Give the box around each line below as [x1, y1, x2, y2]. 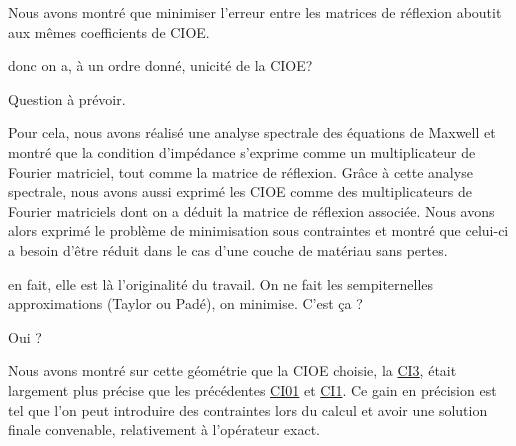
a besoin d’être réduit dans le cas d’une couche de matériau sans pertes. [8, 239, 448, 260]
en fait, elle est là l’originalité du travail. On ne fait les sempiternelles [8, 273, 434, 294]
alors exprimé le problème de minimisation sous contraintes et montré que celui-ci [8, 220, 509, 241]
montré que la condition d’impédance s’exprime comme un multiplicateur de [8, 141, 476, 162]
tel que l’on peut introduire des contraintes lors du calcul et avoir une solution [8, 399, 488, 420]
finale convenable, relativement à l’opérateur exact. [8, 419, 321, 440]
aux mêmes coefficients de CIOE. [8, 21, 210, 42]
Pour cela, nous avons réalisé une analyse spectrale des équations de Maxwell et [8, 122, 496, 143]
